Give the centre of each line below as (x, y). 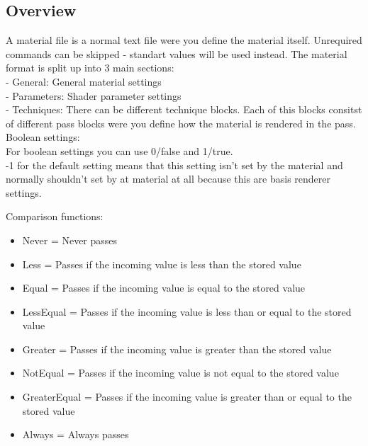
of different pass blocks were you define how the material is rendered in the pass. (181, 123)
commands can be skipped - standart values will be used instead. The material (177, 53)
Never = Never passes (70, 240)
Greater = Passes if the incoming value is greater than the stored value (177, 349)
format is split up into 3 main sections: (90, 68)
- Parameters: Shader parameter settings (94, 95)
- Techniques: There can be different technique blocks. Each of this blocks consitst (184, 109)
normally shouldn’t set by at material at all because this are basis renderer (168, 179)
